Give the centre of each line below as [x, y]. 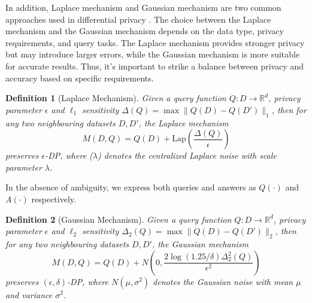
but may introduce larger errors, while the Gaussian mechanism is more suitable [153, 54]
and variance [29, 294]
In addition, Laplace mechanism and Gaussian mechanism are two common [143, 7]
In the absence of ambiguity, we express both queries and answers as [131, 187]
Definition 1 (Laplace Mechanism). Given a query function [116, 98]
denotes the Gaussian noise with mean [223, 281]
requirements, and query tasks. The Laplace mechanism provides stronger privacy [155, 42]
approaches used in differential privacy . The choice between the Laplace [138, 19]
